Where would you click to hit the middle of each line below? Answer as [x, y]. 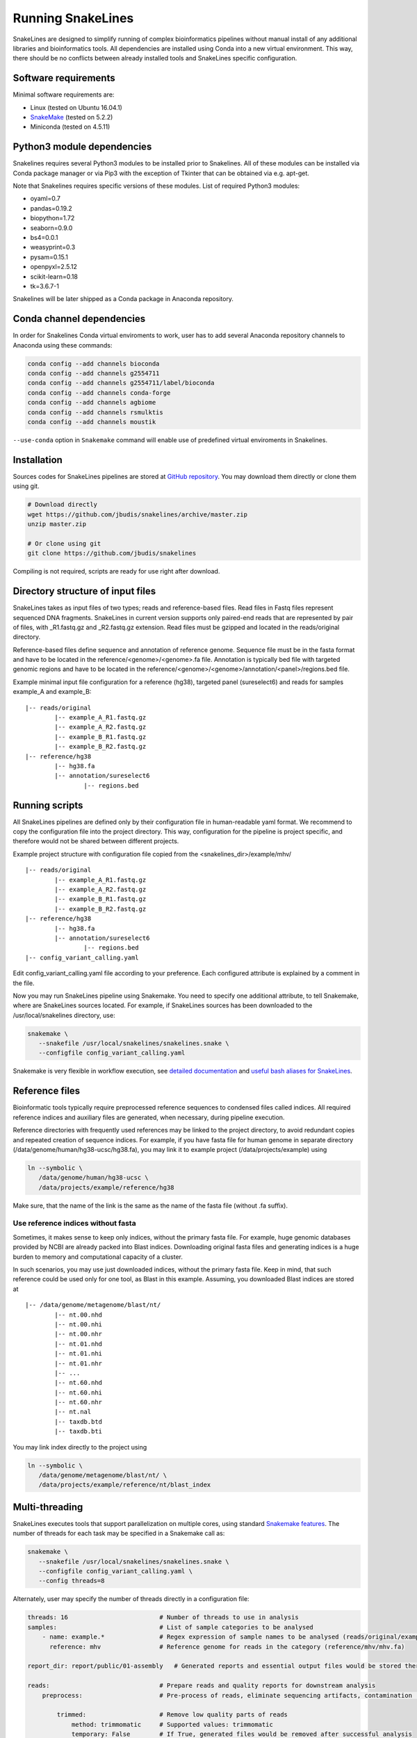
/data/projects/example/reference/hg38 [106, 1187]
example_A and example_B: [52, 692]
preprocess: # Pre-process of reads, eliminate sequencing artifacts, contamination [227, 1695]
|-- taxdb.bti [79, 1431]
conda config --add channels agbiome [92, 403]
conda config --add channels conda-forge [99, 392]
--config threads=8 [72, 1581]
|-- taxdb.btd [79, 1421]
